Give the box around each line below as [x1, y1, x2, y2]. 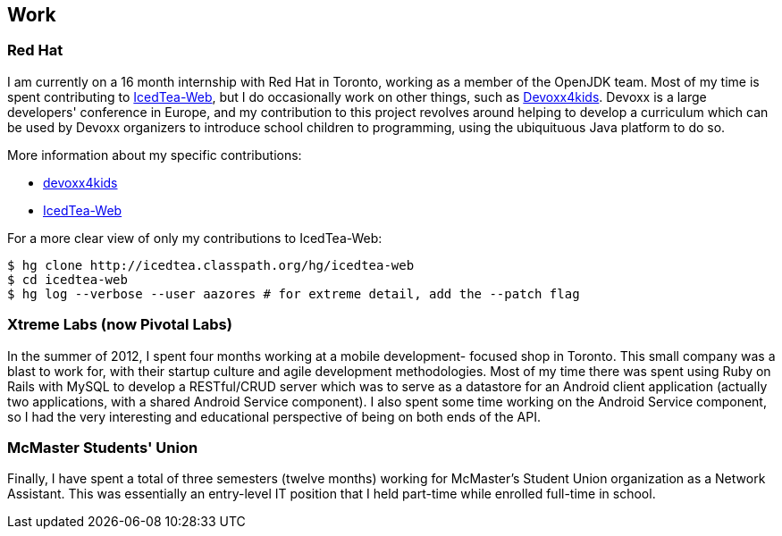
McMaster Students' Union [7, 438, 198, 456]
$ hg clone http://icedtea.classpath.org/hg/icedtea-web [7, 257, 415, 272]
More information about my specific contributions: [7, 147, 302, 163]
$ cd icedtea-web [7, 272, 128, 287]
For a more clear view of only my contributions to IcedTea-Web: [7, 230, 383, 246]
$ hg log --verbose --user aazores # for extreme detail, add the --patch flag [7, 286, 580, 301]
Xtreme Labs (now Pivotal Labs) [7, 315, 232, 334]
